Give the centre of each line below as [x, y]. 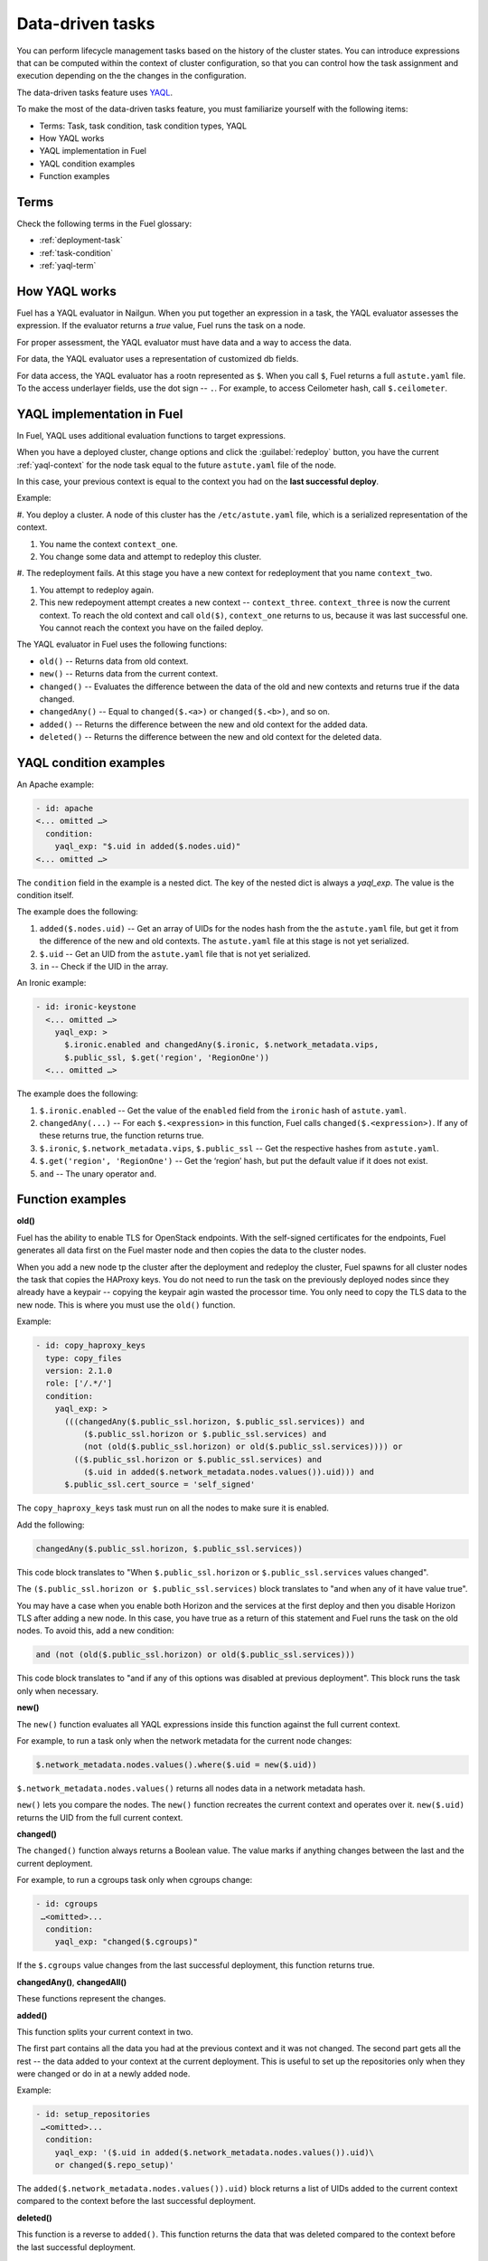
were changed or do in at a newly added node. [103, 2074]
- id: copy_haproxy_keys [91, 1346]
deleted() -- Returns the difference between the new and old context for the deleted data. [211, 737]
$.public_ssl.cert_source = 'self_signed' [160, 1485]
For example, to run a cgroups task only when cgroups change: [135, 1880]
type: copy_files [84, 1358]
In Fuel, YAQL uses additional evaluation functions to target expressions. [151, 435]
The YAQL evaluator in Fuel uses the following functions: [122, 644]
